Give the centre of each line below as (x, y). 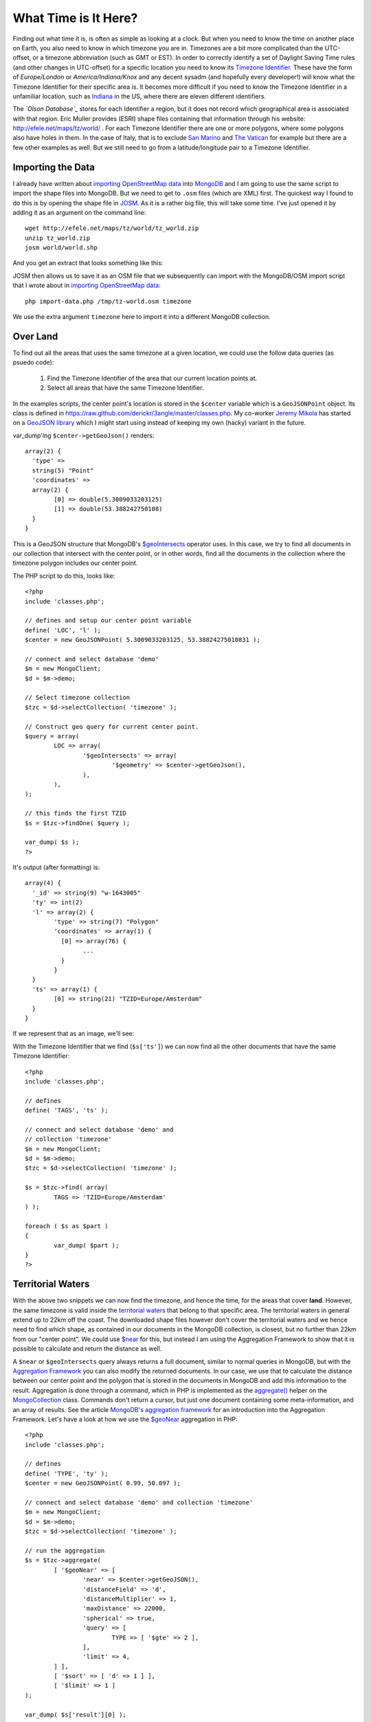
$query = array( (52, 736)
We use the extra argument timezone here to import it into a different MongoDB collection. (142, 317)
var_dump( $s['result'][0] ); (76, 1714)
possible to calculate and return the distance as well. (87, 1349)
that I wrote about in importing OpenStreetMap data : (87, 285)
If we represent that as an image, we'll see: (74, 1034)
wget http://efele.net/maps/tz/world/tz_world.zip (112, 228)
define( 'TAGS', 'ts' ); (67, 1110)
